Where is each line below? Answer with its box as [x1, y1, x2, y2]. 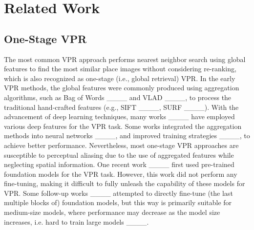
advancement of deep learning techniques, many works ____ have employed [4, 111, 235, 122]
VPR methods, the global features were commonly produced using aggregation [4, 83, 239, 93]
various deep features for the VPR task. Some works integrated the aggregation [4, 121, 242, 131]
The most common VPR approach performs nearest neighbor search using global [4, 54, 246, 64]
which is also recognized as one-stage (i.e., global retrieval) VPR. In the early [4, 73, 235, 83]
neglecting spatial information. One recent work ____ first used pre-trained [4, 159, 234, 169]
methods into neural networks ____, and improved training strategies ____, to [4, 130, 250, 141]
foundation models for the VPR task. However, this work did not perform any [4, 168, 237, 179]
